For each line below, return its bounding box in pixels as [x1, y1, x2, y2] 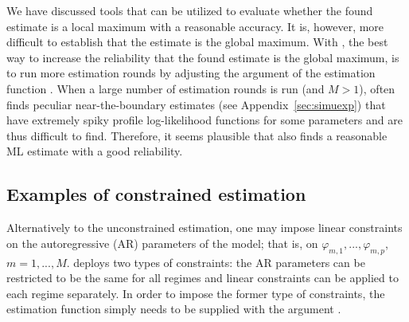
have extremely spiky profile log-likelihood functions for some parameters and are [6, 112, 403, 128]
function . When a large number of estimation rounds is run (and [6, 80, 325, 96]
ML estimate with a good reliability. [6, 143, 183, 159]
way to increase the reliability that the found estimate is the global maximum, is [6, 49, 399, 65]
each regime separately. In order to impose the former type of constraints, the [6, 285, 385, 301]
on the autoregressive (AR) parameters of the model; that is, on [6, 234, 318, 251]
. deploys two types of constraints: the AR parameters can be [66, 253, 365, 270]
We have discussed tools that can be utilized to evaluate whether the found [6, 2, 373, 18]
